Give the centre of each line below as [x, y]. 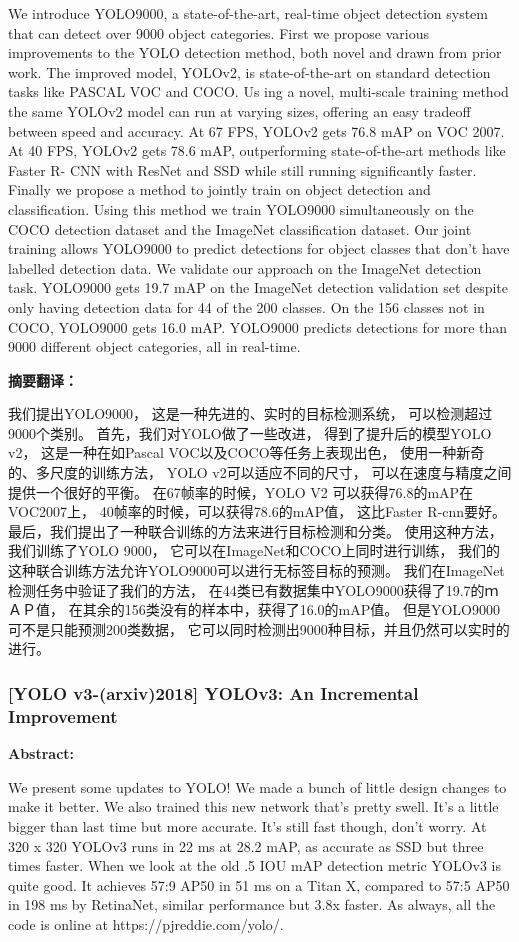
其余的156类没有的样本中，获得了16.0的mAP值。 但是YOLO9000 [291, 609]
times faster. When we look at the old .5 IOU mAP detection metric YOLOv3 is [254, 865]
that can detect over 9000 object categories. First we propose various [219, 32]
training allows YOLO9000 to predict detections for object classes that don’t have [259, 248]
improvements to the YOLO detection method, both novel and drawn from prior [255, 52]
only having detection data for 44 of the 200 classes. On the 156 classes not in [246, 306]
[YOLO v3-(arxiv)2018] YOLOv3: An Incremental [213, 692]
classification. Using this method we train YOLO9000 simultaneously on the [241, 208]
